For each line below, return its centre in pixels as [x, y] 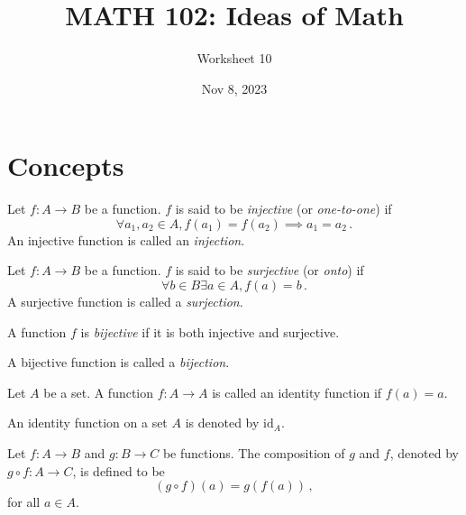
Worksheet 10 [234, 58]
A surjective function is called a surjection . [125, 302]
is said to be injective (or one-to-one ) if [283, 209]
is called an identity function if [297, 392]
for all [24, 502]
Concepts [66, 166]
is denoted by [222, 423]
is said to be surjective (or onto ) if [270, 270]
